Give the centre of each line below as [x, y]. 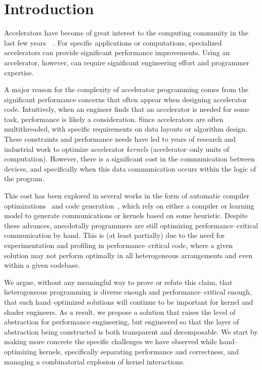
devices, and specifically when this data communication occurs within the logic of [130, 168]
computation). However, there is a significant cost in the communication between [129, 159]
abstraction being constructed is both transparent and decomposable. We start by [131, 331]
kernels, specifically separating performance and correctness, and [139, 351]
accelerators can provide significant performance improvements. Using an [117, 52]
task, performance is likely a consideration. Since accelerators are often [114, 119]
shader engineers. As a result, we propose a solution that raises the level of [120, 312]
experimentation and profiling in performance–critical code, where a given [119, 245]
